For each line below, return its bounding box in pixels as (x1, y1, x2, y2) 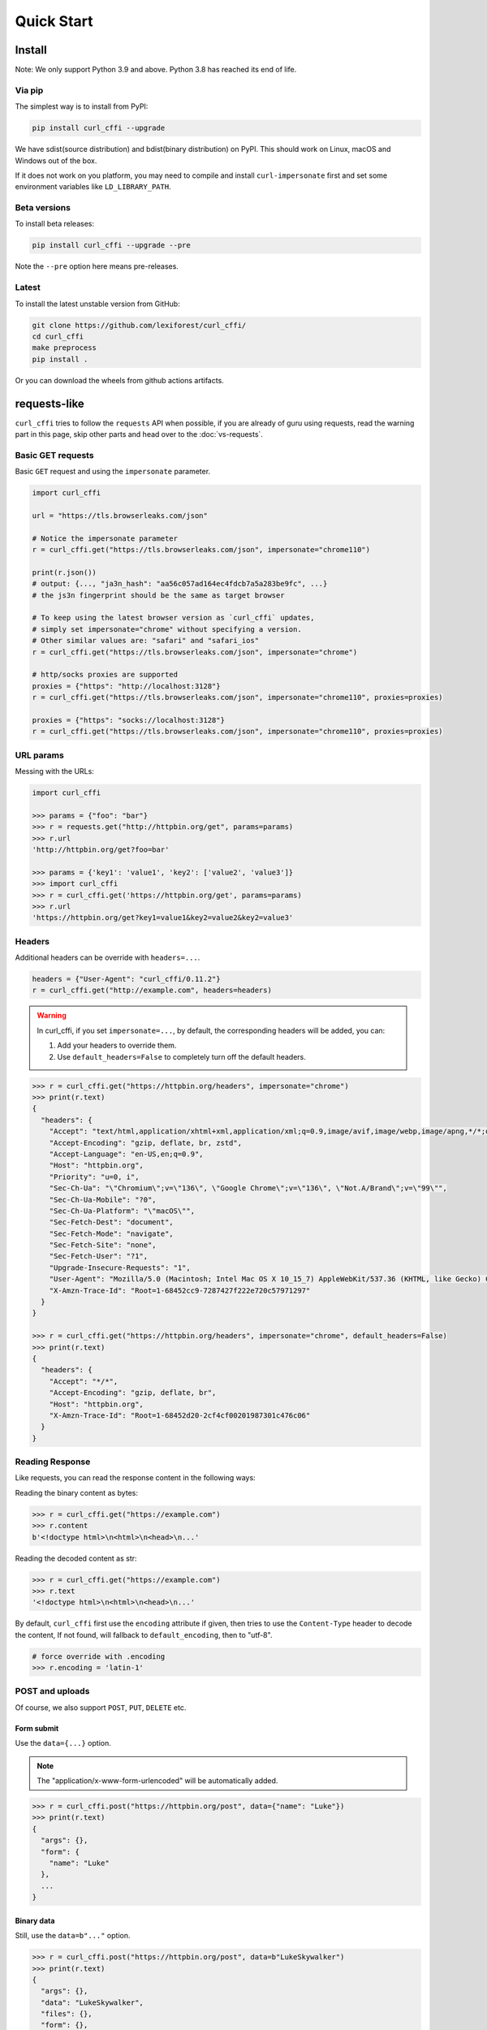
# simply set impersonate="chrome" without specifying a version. (32, 624, 302, 633)
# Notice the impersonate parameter (32, 533, 179, 543)
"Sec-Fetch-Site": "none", (49, 1241, 157, 1250)
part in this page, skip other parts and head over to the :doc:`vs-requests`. (15, 430, 264, 439)
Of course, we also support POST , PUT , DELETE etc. (15, 1702, 187, 1713)
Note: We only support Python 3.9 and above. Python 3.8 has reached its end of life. (15, 65, 297, 75)
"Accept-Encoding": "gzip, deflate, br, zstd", (49, 1138, 243, 1147)
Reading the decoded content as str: (15, 1553, 137, 1563)
